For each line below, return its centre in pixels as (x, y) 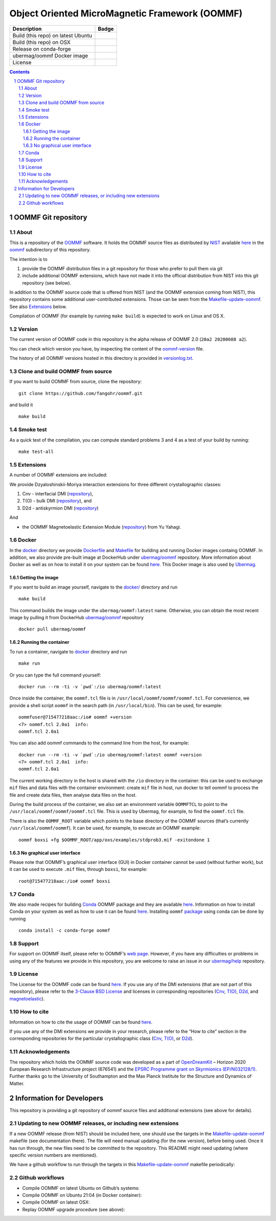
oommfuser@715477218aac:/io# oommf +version (75, 717)
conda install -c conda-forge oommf (64, 931)
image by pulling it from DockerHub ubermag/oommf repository (77, 617)
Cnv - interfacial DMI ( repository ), (58, 493)
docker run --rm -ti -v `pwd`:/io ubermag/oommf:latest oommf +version (110, 755)
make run (29, 663)
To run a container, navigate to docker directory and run (68, 651)
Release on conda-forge (42, 49)
